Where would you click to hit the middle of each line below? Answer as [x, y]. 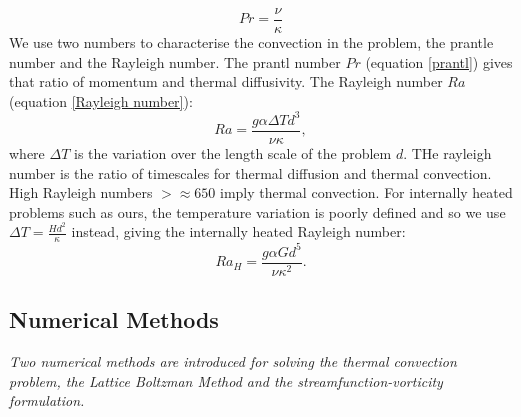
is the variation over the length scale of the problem [233, 153]
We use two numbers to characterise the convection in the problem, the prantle [251, 42]
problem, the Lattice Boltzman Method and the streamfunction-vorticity [226, 380]
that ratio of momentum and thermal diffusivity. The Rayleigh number [226, 81]
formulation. [47, 400]
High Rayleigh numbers [81, 192]
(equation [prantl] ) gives [439, 61]
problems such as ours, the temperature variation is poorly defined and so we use [257, 211]
